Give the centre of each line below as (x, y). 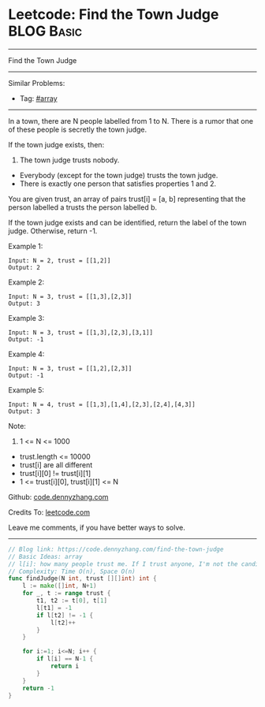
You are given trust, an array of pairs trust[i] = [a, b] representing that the (127, 199)
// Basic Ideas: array (45, 556)
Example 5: (26, 390)
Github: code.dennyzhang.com (58, 497)
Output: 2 (24, 267)
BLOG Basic (45, 31)
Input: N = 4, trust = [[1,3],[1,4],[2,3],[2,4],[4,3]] (102, 404)
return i (65, 666)
